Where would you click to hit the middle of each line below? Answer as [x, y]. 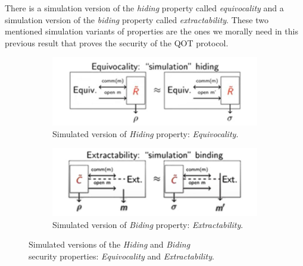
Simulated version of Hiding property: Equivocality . [146, 133]
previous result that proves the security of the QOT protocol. [117, 42]
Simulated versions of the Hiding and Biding [110, 244]
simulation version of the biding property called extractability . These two [137, 19]
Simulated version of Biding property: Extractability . [148, 224]
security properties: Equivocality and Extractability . [121, 256]
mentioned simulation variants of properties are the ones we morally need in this [151, 31]
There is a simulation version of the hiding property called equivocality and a [144, 8]
